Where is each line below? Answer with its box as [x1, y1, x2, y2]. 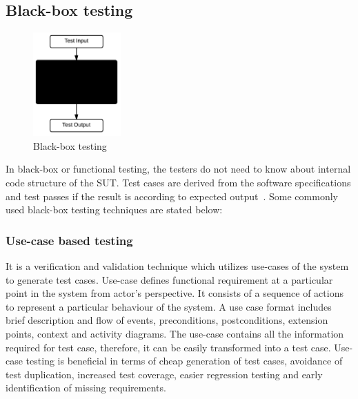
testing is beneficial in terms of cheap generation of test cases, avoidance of [26, 353, 343, 368]
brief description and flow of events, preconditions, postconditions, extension [6, 313, 328, 327]
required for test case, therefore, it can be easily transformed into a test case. [6, 340, 331, 354]
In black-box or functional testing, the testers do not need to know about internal [6, 162, 351, 176]
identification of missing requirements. [6, 380, 166, 395]
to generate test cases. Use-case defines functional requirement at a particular [6, 272, 333, 286]
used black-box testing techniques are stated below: [6, 202, 223, 217]
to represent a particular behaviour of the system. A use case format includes [6, 299, 332, 313]
